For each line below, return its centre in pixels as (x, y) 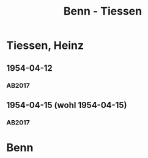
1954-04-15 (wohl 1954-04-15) (67, 105)
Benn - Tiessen (103, 11)
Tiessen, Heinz (45, 45)
